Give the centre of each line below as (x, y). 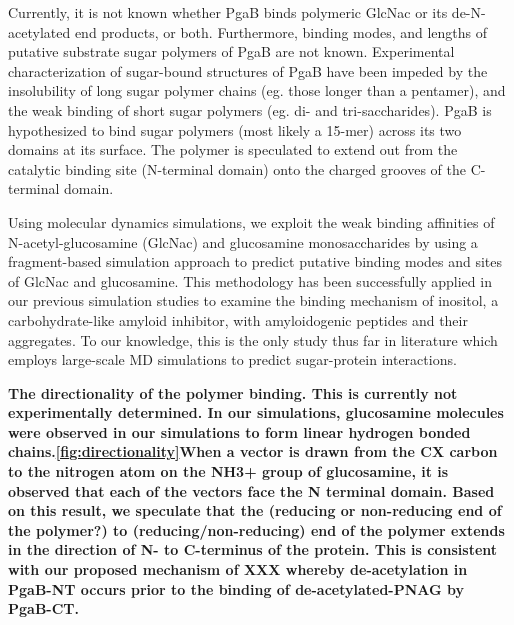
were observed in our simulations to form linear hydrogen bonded (239, 431)
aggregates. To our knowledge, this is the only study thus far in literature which (253, 339)
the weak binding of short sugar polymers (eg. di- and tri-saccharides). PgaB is (250, 109)
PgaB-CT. (43, 608)
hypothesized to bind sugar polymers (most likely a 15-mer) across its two (235, 129)
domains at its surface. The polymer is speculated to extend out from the (233, 149)
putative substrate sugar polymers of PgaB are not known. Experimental (231, 51)
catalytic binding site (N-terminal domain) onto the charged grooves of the (237, 168)
